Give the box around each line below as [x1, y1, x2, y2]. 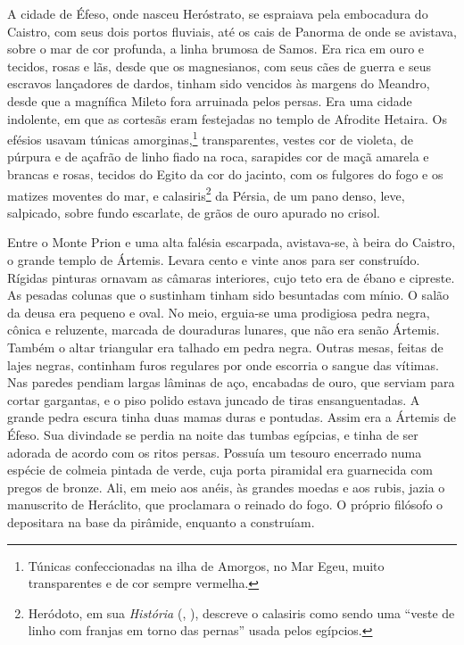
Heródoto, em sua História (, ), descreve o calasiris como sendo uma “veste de [28, 603, 455, 622]
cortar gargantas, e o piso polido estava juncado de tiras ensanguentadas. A [7, 390, 420, 409]
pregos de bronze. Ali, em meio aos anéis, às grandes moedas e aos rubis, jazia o [7, 477, 445, 496]
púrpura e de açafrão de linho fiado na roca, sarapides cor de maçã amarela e [7, 147, 429, 166]
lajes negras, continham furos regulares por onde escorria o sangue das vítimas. [7, 355, 439, 374]
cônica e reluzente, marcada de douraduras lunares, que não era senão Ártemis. [7, 320, 440, 339]
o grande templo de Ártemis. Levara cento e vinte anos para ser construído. [7, 251, 420, 269]
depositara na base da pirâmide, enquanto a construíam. [7, 512, 315, 531]
